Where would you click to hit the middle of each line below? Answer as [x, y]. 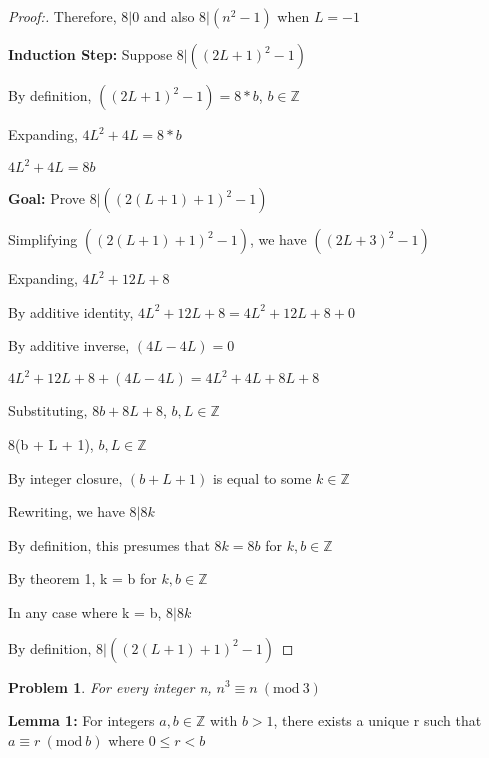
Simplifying [43, 239]
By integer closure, [65, 477]
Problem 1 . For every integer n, [110, 686]
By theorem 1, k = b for [82, 578]
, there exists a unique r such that [377, 720]
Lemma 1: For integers [81, 720]
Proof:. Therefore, [62, 16]
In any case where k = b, [85, 611]
